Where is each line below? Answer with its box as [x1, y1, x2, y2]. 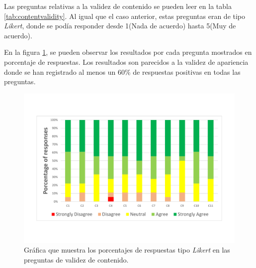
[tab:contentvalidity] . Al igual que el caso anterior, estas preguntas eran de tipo [4, 10, 246, 21]
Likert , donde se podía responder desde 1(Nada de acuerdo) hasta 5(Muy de [4, 20, 236, 31]
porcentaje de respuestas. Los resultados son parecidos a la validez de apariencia [4, 56, 249, 67]
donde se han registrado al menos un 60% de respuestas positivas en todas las [4, 66, 241, 77]
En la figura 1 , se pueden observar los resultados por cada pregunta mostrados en [4, 47, 252, 57]
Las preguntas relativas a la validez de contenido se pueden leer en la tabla [4, 1, 232, 11]
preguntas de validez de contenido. [24, 254, 129, 265]
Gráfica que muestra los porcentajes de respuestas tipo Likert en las [24, 245, 230, 255]
